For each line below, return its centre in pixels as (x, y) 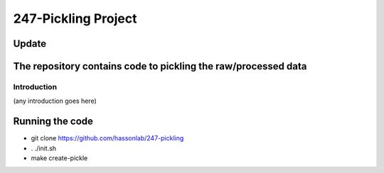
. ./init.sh (44, 148)
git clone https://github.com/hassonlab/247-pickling (107, 138)
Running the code (53, 122)
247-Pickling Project (75, 18)
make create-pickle (59, 158)
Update (30, 44)
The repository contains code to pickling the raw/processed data (160, 66)
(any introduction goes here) (55, 101)
